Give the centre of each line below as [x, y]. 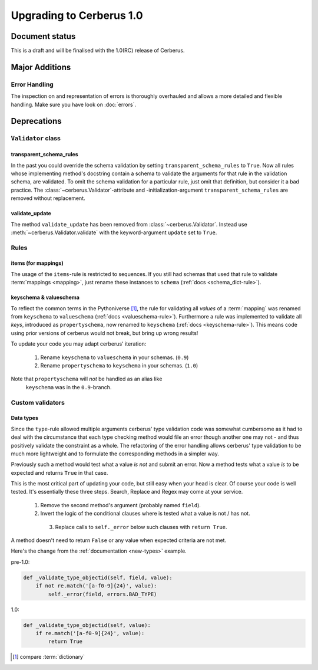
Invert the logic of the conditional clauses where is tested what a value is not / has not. [145, 514]
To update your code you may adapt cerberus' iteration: [79, 344]
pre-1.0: [20, 562]
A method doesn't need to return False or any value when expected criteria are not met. [119, 540]
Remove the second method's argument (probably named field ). [121, 505]
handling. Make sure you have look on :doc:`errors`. [74, 104]
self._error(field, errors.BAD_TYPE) [102, 594]
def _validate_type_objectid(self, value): [87, 625]
